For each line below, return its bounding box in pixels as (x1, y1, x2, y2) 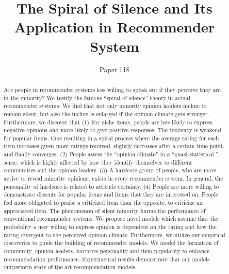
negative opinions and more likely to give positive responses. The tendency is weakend (3, 126, 221, 134)
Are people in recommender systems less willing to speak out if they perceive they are (3, 85, 221, 93)
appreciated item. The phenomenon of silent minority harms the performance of (3, 206, 206, 214)
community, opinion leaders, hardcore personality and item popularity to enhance (3, 247, 210, 255)
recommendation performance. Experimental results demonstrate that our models (3, 255, 210, 263)
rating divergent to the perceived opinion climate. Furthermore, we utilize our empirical (3, 230, 225, 239)
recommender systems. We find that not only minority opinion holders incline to (3, 102, 207, 110)
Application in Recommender (14, 17, 215, 37)
